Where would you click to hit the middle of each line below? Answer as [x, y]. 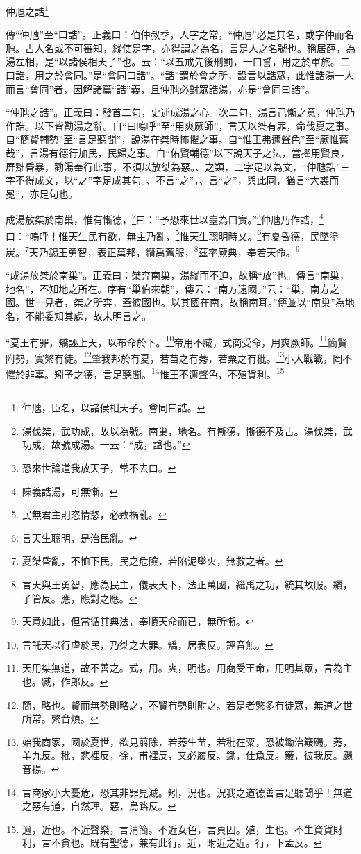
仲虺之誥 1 [27, 10]
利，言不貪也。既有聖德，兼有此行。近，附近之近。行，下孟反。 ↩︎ [172, 843]
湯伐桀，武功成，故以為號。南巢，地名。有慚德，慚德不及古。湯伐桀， [182, 430]
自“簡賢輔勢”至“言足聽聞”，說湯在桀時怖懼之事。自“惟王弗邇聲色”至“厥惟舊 [177, 139]
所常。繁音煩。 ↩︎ [60, 718]
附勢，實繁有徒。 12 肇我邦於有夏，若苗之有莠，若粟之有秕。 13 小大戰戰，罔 [174, 357]
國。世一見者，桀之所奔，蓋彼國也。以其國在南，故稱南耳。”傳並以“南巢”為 [175, 302]
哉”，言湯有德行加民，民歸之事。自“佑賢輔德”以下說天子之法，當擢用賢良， [178, 153]
